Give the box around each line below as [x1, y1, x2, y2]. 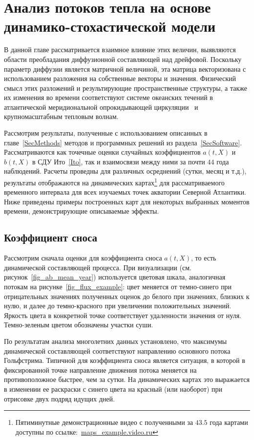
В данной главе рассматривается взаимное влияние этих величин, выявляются [4, 44, 236, 55]
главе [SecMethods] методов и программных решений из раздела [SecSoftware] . [4, 137, 242, 147]
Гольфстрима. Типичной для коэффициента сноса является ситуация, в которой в [4, 355, 245, 365]
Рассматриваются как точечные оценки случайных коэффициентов [4, 147, 201, 157]
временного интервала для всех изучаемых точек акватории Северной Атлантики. [4, 187, 246, 197]
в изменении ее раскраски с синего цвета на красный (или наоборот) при [4, 383, 223, 394]
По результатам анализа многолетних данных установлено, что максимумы [4, 336, 227, 346]
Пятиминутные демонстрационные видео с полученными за [15, 417, 193, 427]
